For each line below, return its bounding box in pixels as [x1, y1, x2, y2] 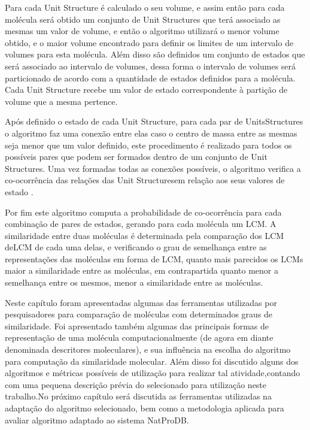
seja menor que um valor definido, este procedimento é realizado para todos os [5, 138, 292, 151]
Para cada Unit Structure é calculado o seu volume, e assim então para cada [5, 1, 285, 13]
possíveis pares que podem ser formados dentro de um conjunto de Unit [5, 150, 268, 163]
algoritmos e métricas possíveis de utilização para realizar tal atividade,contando [5, 367, 300, 379]
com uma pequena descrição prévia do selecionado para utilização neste [5, 378, 267, 390]
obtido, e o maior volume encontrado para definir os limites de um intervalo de [5, 36, 294, 49]
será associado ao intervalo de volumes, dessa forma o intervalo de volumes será [5, 59, 296, 72]
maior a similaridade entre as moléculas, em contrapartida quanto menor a [5, 264, 279, 277]
